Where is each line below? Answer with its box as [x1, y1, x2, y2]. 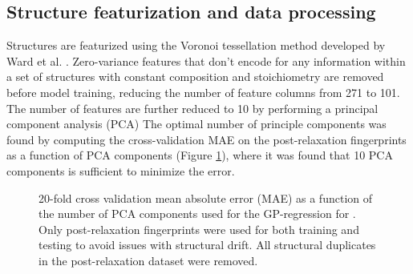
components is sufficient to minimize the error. [6, 162, 235, 179]
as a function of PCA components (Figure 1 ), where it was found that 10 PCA [6, 147, 393, 163]
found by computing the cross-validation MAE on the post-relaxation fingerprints [6, 131, 407, 147]
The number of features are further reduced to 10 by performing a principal [6, 99, 379, 116]
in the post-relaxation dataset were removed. [38, 252, 258, 268]
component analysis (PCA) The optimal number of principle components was [6, 115, 387, 132]
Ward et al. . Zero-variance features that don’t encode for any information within [6, 52, 406, 69]
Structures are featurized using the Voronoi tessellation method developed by [6, 37, 386, 54]
